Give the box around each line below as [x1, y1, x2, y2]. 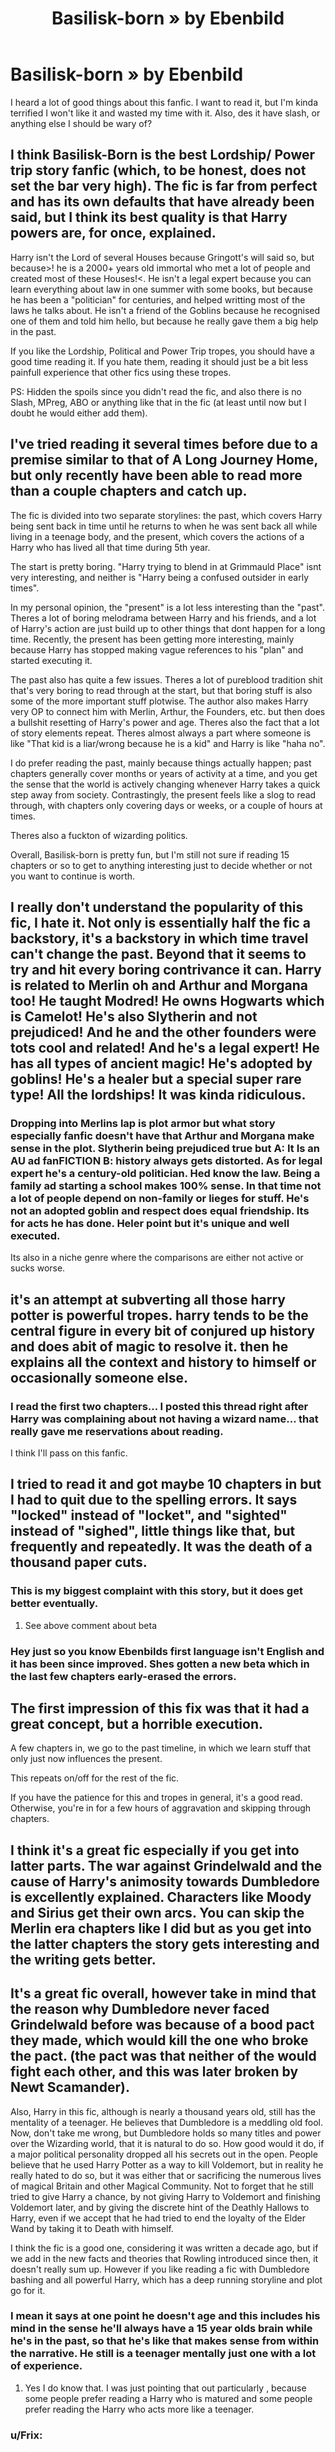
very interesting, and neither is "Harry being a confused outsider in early [10, 571, 310, 583]
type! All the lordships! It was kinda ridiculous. [10, 1086, 307, 1103]
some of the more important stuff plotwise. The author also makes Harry [10, 695, 309, 707]
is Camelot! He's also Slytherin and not [10, 1008, 258, 1025]
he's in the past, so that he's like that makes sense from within [10, 2334, 320, 2348]
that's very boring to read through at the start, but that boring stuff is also [10, 684, 313, 696]
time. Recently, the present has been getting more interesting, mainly [10, 633, 295, 645]
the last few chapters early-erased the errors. [10, 1669, 237, 1683]
